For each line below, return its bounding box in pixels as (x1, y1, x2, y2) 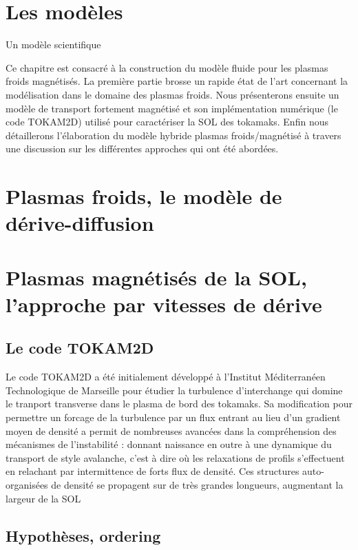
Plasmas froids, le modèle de (6, 182, 282, 210)
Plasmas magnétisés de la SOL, (6, 263, 307, 291)
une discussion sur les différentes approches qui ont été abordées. (6, 141, 279, 156)
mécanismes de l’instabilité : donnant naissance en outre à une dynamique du (6, 437, 332, 451)
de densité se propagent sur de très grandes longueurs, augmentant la (51, 477, 344, 491)
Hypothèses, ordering (6, 524, 161, 546)
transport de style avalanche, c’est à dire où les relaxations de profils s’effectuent (6, 450, 345, 465)
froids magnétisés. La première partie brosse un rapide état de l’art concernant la (6, 74, 348, 88)
